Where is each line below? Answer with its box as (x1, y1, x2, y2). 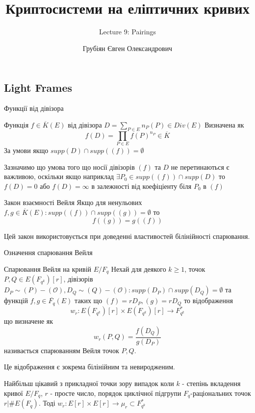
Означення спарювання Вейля (4, 247, 93, 258)
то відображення (184, 295, 233, 306)
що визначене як (4, 316, 53, 326)
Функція (4, 119, 29, 129)
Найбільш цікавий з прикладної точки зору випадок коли (4, 378, 174, 388)
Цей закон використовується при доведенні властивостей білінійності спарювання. (4, 231, 250, 241)
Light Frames (4, 80, 73, 95)
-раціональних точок (190, 387, 251, 398)
